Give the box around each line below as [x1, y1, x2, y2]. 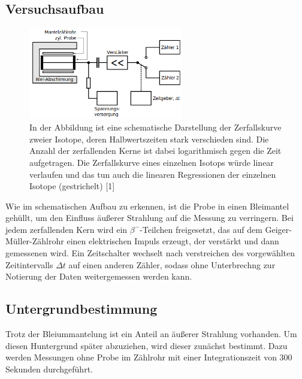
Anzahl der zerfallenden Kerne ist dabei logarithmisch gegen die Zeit [29, 144, 282, 157]
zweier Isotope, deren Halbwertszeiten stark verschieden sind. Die [29, 132, 269, 145]
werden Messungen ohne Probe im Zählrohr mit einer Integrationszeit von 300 [5, 351, 292, 363]
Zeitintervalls [5, 258, 53, 271]
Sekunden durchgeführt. [5, 362, 93, 375]
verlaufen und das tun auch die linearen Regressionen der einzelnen [29, 168, 276, 180]
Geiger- [265, 223, 292, 235]
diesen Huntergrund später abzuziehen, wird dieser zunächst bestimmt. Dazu [5, 339, 288, 351]
